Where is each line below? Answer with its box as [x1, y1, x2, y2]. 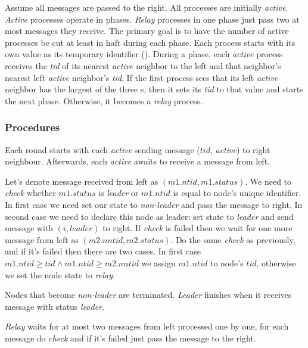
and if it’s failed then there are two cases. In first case [5, 245, 201, 257]
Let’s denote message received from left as [5, 175, 158, 187]
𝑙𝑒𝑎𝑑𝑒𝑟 [70, 225, 93, 234]
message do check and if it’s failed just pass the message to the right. [5, 331, 256, 344]
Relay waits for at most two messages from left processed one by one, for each [5, 320, 289, 333]
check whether [5, 187, 56, 199]
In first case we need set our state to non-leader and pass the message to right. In [5, 198, 303, 210]
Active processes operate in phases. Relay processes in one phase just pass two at [5, 13, 300, 25]
